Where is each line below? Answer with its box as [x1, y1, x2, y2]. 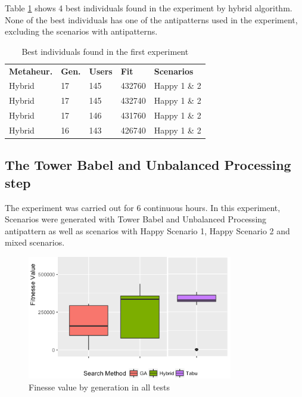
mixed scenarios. [5, 236, 65, 249]
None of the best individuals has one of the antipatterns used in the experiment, [5, 13, 298, 26]
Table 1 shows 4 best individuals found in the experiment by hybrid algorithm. [5, 2, 292, 14]
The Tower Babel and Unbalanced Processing [5, 156, 291, 174]
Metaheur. [9, 64, 53, 77]
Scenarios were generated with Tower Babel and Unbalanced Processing [5, 213, 267, 225]
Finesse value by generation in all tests [29, 380, 170, 393]
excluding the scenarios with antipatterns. [5, 25, 158, 38]
